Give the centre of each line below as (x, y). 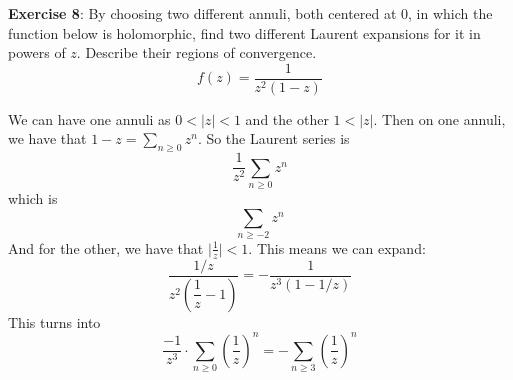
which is (33, 198)
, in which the (450, 13)
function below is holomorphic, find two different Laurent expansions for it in (244, 32)
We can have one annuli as (89, 118)
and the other (287, 118)
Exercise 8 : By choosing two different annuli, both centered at (202, 13)
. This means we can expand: (337, 247)
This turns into (54, 321)
